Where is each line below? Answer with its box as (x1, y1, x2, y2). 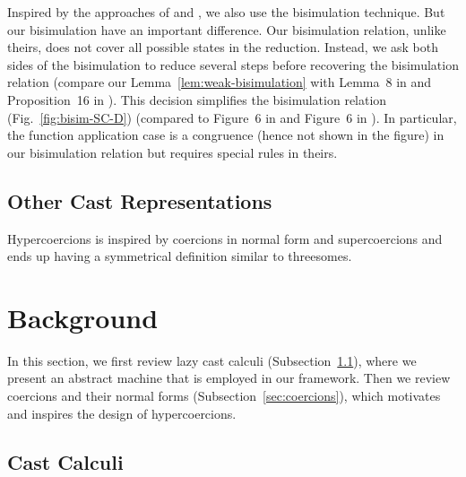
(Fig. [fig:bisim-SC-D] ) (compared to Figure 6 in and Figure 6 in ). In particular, (7, 108, 457, 126)
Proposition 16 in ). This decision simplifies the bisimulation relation (7, 90, 387, 108)
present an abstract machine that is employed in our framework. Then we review (7, 369, 451, 387)
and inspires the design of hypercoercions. (7, 403, 237, 422)
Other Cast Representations (7, 186, 272, 214)
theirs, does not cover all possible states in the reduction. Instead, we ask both (7, 38, 438, 56)
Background (7, 299, 159, 335)
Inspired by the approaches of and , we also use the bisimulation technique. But (7, 3, 445, 21)
